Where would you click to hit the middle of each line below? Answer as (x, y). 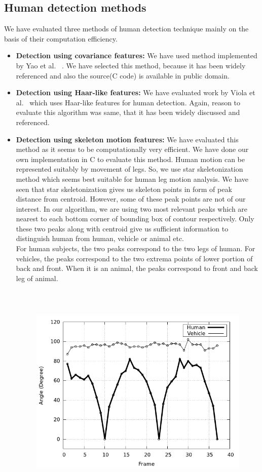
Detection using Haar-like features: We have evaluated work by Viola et (136, 92)
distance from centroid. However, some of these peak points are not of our (131, 199)
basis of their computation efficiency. (61, 38)
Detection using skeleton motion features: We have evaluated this (127, 139)
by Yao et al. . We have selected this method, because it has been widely (131, 65)
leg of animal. (37, 278)
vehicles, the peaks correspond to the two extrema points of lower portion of (134, 258)
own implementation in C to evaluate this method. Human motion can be (130, 159)
